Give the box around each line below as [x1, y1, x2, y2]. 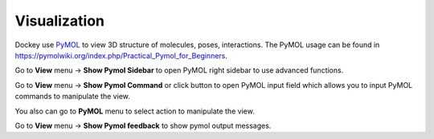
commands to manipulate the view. [14, 92, 130, 101]
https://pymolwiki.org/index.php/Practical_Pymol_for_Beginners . [14, 50, 228, 60]
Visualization [14, 12, 104, 30]
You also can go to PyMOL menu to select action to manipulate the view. [14, 106, 255, 116]
